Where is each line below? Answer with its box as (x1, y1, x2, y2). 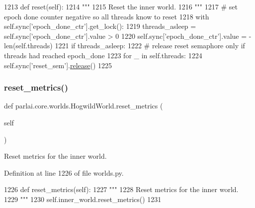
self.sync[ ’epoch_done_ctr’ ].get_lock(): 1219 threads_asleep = (4, 21, 196, 31)
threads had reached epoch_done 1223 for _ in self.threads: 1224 (4, 50, 202, 60)
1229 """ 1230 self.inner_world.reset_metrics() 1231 (4, 194, 162, 204)
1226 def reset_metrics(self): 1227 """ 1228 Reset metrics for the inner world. (4, 184, 239, 195)
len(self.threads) (4, 40, 53, 51)
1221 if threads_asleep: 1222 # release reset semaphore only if (55, 40, 245, 51)
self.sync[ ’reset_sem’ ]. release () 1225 (4, 60, 112, 70)
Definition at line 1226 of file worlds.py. (4, 167, 124, 178)
